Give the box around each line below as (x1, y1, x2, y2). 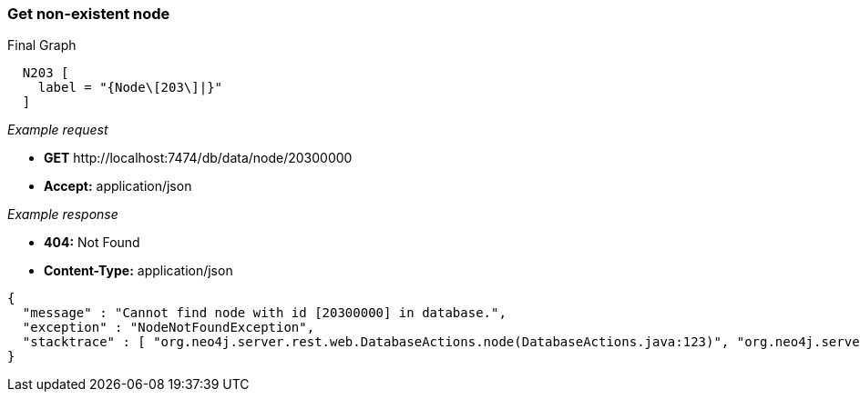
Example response (7, 206, 118, 223)
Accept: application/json (44, 178, 192, 195)
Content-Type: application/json (44, 263, 233, 279)
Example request (7, 122, 108, 138)
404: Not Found (44, 234, 140, 251)
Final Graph (7, 37, 77, 54)
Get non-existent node (7, 5, 170, 23)
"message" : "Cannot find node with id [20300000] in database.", (22, 305, 507, 321)
